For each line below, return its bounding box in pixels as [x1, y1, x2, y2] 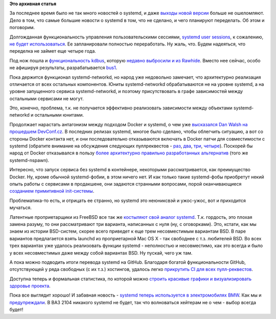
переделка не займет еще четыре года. [9, 48, 97, 54]
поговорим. [9, 25, 35, 31]
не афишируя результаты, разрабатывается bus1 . [9, 64, 118, 71]
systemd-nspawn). [9, 157, 50, 163]
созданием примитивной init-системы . [9, 188, 95, 194]
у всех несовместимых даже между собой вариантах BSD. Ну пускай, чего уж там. [9, 249, 193, 256]
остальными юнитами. [34, 112, 84, 118]
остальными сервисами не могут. [9, 95, 84, 102]
